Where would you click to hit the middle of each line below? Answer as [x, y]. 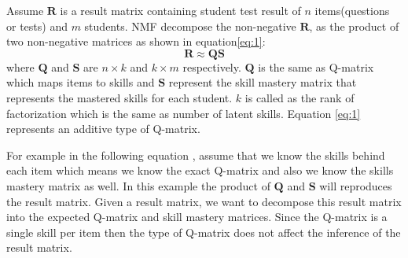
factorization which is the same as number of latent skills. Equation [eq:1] [184, 113]
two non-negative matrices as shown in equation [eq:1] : [136, 41]
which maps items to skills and [81, 82]
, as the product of [354, 26]
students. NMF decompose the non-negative [190, 26]
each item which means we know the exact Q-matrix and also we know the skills [200, 170]
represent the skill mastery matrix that [263, 82]
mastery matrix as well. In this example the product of [138, 185]
